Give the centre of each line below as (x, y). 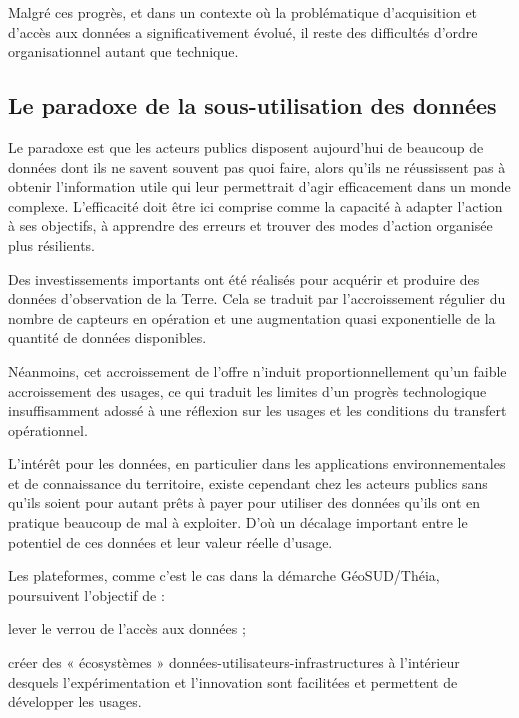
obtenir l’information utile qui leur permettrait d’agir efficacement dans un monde (259, 186)
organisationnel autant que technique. (123, 51)
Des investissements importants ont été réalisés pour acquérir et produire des (244, 278)
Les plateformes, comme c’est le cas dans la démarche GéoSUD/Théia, (224, 575)
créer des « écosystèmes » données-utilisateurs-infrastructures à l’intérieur (234, 662)
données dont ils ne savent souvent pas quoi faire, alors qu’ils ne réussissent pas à (257, 166)
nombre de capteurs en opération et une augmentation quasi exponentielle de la (252, 317)
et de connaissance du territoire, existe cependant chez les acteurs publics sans (248, 482)
